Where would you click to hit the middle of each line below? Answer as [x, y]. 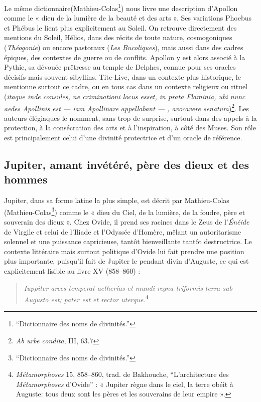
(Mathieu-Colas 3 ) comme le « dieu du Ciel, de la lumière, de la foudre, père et [125, 211]
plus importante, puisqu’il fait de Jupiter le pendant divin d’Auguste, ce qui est [126, 261]
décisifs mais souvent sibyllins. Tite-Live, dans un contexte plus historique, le [122, 76]
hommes [26, 179]
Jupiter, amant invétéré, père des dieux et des [126, 165]
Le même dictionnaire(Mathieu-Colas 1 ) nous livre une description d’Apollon [121, 7]
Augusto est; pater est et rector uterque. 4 [86, 298]
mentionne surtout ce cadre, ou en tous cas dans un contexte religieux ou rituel [126, 86]
